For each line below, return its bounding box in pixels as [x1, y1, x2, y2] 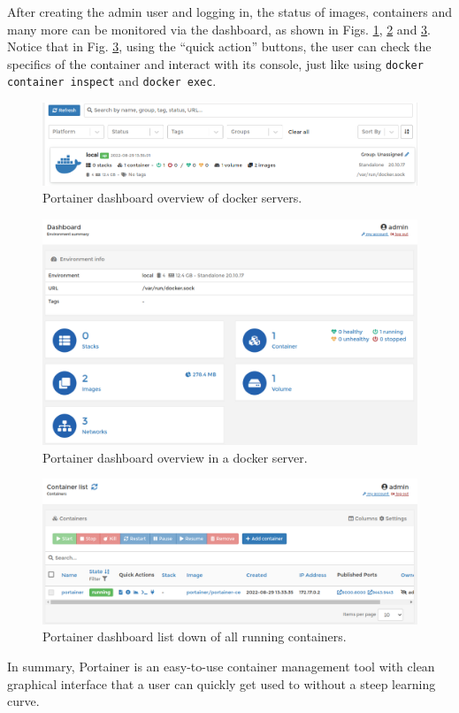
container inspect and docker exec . [7, 72, 217, 90]
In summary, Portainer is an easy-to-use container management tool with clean [7, 657, 435, 676]
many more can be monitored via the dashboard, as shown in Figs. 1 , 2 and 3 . [7, 19, 431, 38]
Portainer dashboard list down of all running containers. [42, 627, 347, 646]
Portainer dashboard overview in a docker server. [42, 448, 308, 466]
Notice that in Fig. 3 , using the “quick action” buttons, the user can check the [7, 37, 432, 56]
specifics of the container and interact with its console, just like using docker [7, 54, 424, 73]
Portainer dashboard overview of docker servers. [42, 188, 302, 207]
